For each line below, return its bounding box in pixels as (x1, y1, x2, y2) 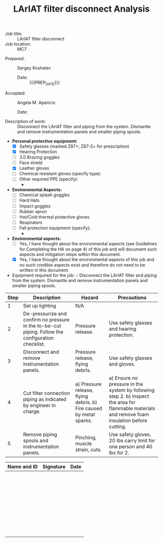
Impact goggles (19, 203, 51, 209)
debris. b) (75, 399, 98, 406)
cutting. (109, 423, 127, 430)
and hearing (109, 325, 137, 332)
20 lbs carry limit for (109, 437, 155, 444)
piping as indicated (23, 396, 66, 403)
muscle (75, 440, 92, 447)
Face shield (19, 160, 43, 166)
